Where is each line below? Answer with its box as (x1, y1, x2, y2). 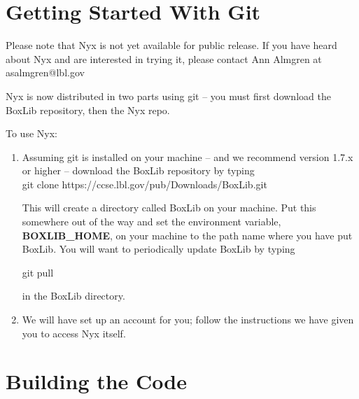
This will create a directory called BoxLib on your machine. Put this (22, 200, 316, 215)
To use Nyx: (6, 126, 57, 141)
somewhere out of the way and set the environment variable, (22, 214, 281, 229)
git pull (22, 265, 54, 279)
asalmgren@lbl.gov (6, 65, 85, 80)
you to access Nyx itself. (22, 325, 126, 340)
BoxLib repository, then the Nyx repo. (6, 102, 170, 117)
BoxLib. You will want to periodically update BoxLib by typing (22, 241, 295, 256)
